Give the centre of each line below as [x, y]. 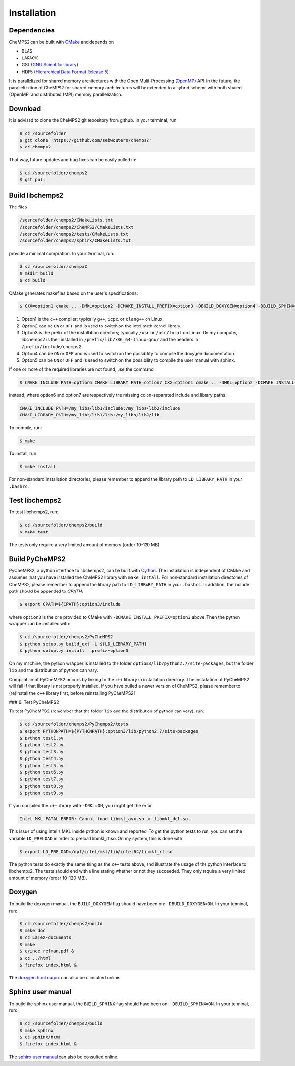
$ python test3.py [42, 752]
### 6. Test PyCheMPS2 [34, 702]
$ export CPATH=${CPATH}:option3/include [70, 604]
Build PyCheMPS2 [38, 559]
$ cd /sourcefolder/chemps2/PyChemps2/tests [74, 724]
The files [18, 207]
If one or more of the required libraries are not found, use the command [82, 369]
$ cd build [32, 281]
